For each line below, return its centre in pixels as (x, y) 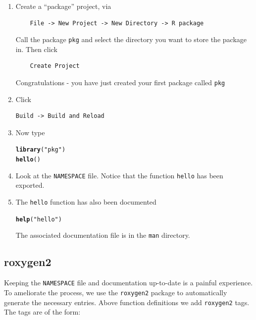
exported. (30, 185)
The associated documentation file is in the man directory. (103, 235)
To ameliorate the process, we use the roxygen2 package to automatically (116, 292)
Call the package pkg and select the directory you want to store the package (131, 39)
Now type (30, 132)
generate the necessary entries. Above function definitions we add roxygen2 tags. (127, 302)
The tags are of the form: (42, 312)
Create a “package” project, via (63, 6)
